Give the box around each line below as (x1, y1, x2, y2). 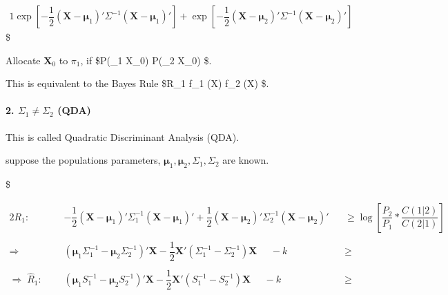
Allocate (6, 53, 41, 67)
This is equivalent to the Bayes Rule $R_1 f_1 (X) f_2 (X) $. (6, 76, 269, 91)
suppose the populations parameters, (6, 153, 161, 167)
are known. (222, 153, 269, 167)
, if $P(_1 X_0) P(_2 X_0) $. (80, 53, 212, 67)
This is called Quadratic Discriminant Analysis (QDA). (6, 129, 240, 144)
